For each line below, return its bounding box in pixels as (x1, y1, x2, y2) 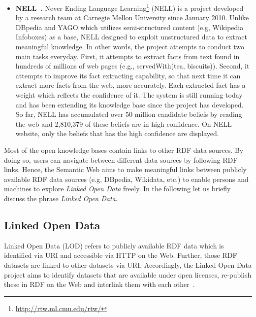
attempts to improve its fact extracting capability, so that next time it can (15, 70, 241, 80)
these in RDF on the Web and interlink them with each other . (4, 279, 195, 289)
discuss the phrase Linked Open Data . (4, 193, 118, 203)
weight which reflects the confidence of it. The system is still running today (15, 90, 243, 100)
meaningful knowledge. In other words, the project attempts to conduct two (15, 41, 245, 52)
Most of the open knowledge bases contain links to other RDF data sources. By (4, 144, 244, 155)
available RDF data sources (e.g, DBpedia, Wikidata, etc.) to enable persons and (4, 174, 249, 184)
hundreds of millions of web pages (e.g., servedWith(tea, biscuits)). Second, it (15, 61, 250, 71)
